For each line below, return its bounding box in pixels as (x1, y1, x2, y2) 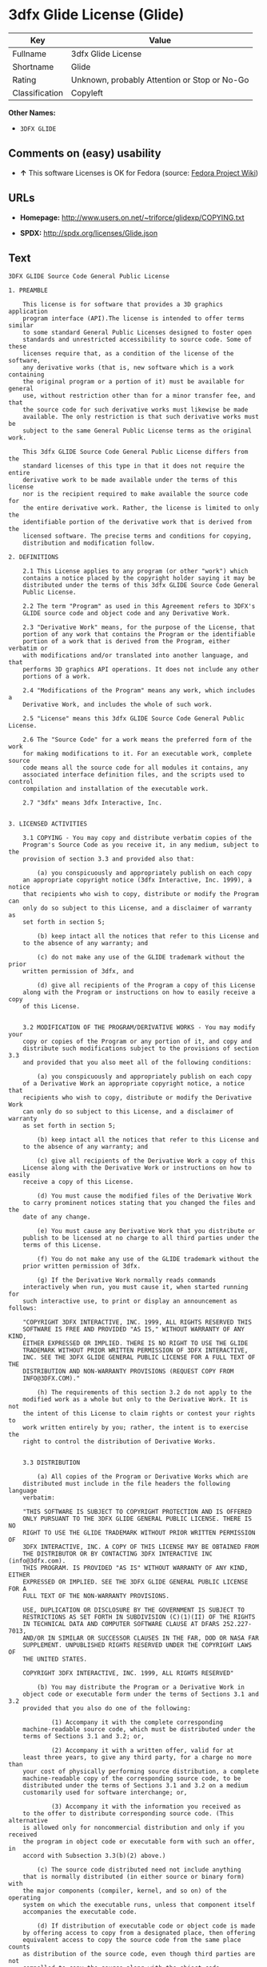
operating (8, 1894, 42, 1902)
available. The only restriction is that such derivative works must (22, 413, 260, 421)
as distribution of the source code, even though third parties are (22, 1950, 256, 1958)
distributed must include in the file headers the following (22, 1480, 230, 1488)
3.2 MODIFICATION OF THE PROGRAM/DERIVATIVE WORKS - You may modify (22, 1024, 256, 1032)
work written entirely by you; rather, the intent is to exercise (22, 1424, 249, 1432)
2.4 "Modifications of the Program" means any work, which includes (22, 687, 256, 695)
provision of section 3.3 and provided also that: (22, 855, 195, 863)
